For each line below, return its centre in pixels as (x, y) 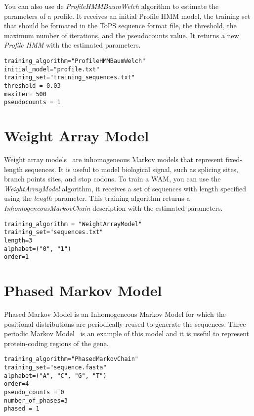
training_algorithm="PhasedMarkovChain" (71, 359)
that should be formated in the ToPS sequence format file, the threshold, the (120, 26)
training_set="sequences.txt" (54, 232)
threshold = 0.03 (32, 86)
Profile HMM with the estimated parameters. (72, 45)
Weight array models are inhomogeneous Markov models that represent (114, 159)
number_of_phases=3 (36, 400)
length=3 (18, 240)
